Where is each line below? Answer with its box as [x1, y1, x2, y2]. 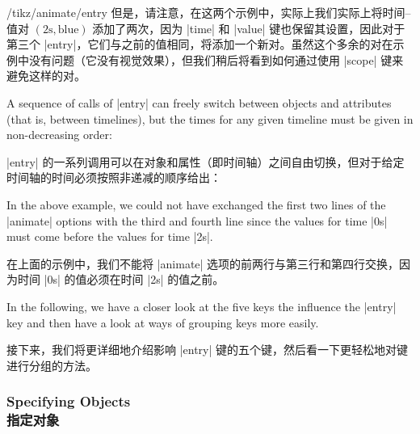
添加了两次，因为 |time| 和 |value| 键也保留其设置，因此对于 [92, 19, 405, 36]
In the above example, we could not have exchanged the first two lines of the [6, 196, 386, 213]
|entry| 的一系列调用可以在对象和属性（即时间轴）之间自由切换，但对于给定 [6, 153, 405, 170]
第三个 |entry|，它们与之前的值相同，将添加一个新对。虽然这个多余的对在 [6, 36, 393, 53]
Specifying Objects [6, 391, 131, 411]
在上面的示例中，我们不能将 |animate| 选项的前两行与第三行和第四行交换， [6, 255, 400, 272]
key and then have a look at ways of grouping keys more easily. [6, 314, 319, 331]
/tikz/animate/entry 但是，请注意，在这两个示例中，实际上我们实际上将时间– [6, 4, 411, 20]
